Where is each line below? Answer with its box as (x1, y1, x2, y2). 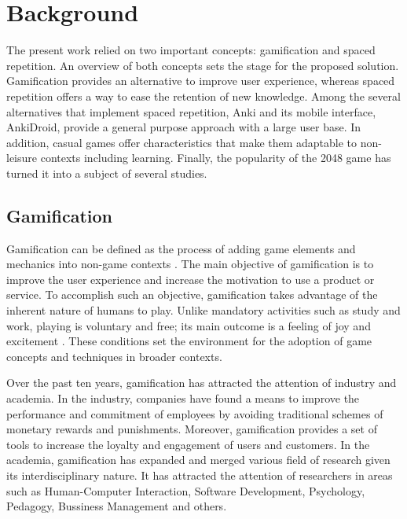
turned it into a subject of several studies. (6, 164, 207, 181)
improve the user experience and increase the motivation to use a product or (6, 271, 375, 287)
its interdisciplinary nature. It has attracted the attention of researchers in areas (6, 466, 393, 483)
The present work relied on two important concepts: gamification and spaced (6, 42, 376, 58)
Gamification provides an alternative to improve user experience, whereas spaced (6, 72, 395, 89)
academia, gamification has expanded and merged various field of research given (6, 451, 390, 468)
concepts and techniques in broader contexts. (6, 348, 222, 364)
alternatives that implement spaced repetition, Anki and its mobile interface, (6, 103, 376, 120)
